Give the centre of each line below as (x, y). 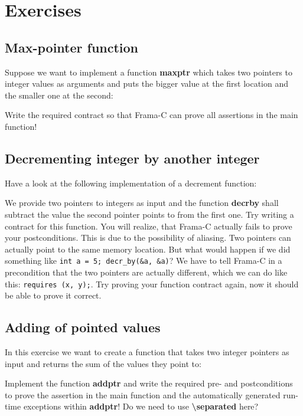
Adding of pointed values (83, 327)
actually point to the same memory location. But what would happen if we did (148, 249)
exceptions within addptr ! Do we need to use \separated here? (141, 406)
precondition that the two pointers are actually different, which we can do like (146, 272)
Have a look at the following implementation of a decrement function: (131, 183)
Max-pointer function (72, 47)
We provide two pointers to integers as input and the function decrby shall (142, 203)
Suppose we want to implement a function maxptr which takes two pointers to (149, 72)
